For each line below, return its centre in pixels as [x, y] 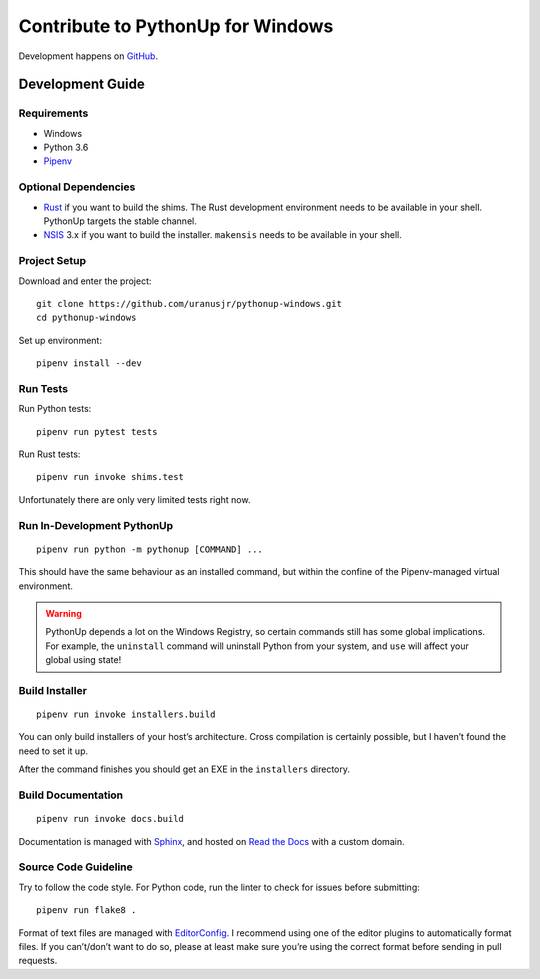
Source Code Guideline [76, 867]
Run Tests [43, 388]
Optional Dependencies [77, 187]
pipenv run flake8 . [86, 910]
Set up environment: [60, 340]
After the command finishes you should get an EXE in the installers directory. [184, 769]
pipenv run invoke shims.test [110, 477]
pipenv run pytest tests [97, 431]
